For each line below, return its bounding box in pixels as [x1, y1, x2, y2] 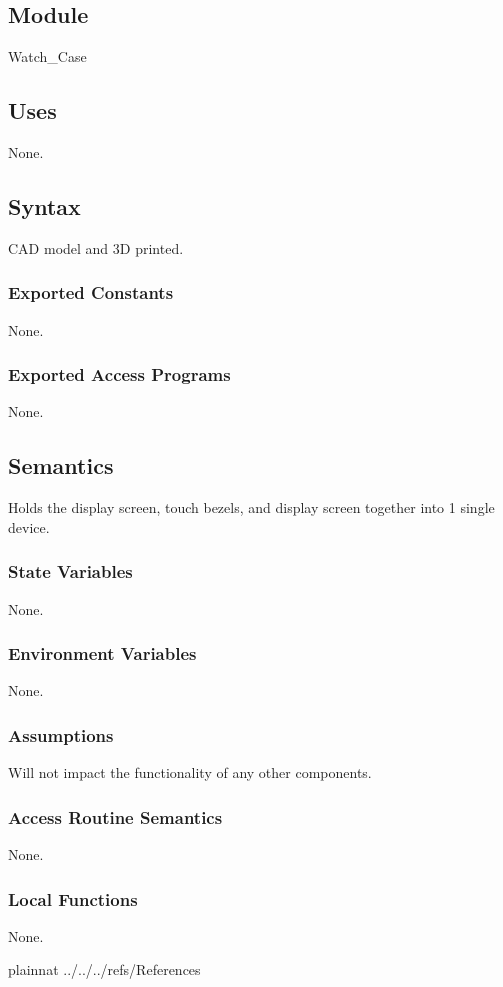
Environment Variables [8, 641, 197, 666]
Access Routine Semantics [8, 804, 223, 829]
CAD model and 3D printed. [8, 237, 184, 258]
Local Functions [8, 886, 138, 911]
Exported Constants [8, 280, 174, 305]
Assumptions [8, 722, 114, 747]
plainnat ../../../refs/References [8, 959, 201, 980]
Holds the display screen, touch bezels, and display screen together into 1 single [8, 497, 495, 518]
